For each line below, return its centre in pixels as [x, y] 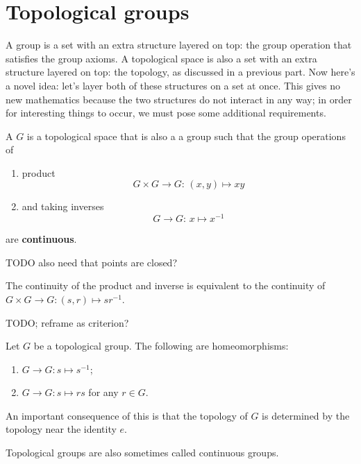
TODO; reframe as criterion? [67, 322]
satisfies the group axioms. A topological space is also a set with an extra [161, 58]
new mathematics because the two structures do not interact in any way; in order [179, 99]
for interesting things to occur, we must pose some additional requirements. [166, 113]
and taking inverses [63, 206]
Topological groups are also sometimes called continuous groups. [142, 453]
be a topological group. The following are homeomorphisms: [161, 346]
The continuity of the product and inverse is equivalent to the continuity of [166, 285]
